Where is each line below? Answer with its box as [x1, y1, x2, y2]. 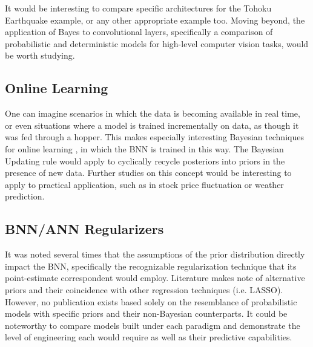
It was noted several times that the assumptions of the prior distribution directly [5, 248, 305, 261]
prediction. [5, 190, 45, 203]
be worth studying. [5, 49, 75, 62]
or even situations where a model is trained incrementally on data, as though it [5, 118, 299, 131]
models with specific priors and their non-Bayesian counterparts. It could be [5, 307, 288, 320]
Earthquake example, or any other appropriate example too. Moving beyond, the [5, 13, 305, 26]
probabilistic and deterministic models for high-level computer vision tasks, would [5, 37, 309, 50]
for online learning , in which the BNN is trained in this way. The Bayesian [5, 142, 284, 155]
